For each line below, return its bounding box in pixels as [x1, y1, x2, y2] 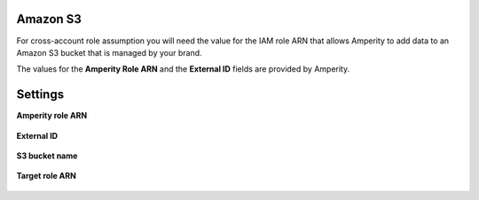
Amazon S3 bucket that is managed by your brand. [16, 47, 203, 58]
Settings [16, 87, 65, 102]
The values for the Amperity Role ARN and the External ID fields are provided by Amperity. [16, 64, 350, 74]
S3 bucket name [16, 150, 78, 161]
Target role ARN [16, 171, 77, 181]
